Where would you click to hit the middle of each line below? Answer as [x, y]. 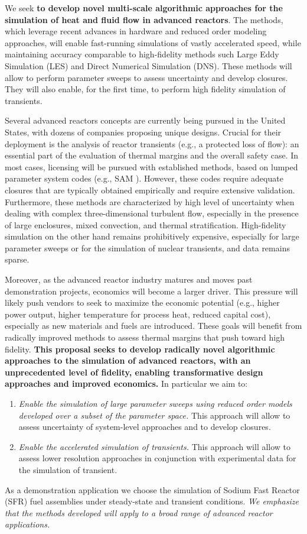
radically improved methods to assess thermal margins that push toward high [145, 337]
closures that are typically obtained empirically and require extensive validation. [150, 190]
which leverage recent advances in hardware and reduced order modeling [136, 31]
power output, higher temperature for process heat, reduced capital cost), [138, 314]
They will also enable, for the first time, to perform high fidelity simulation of [145, 89]
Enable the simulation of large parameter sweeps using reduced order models [155, 403]
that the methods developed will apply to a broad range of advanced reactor [139, 512]
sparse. [17, 259]
